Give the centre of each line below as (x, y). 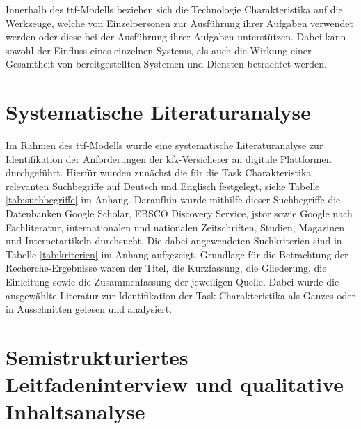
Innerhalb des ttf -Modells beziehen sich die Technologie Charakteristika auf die (174, 9)
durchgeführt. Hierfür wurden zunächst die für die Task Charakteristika (159, 172)
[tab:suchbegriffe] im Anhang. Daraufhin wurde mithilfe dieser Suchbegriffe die (173, 200)
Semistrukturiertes (97, 357)
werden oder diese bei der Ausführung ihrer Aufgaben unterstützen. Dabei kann (176, 37)
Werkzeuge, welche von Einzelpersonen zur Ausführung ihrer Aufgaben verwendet (179, 23)
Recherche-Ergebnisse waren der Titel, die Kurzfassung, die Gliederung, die (166, 268)
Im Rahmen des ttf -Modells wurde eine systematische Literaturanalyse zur (165, 145)
